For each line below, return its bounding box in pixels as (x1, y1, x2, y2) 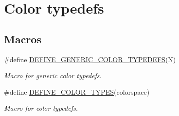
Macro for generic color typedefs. (4, 70, 102, 81)
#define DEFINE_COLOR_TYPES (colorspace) (4, 86, 150, 97)
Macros (4, 31, 41, 46)
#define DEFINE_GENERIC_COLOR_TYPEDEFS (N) (4, 54, 176, 64)
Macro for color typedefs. (4, 103, 78, 113)
